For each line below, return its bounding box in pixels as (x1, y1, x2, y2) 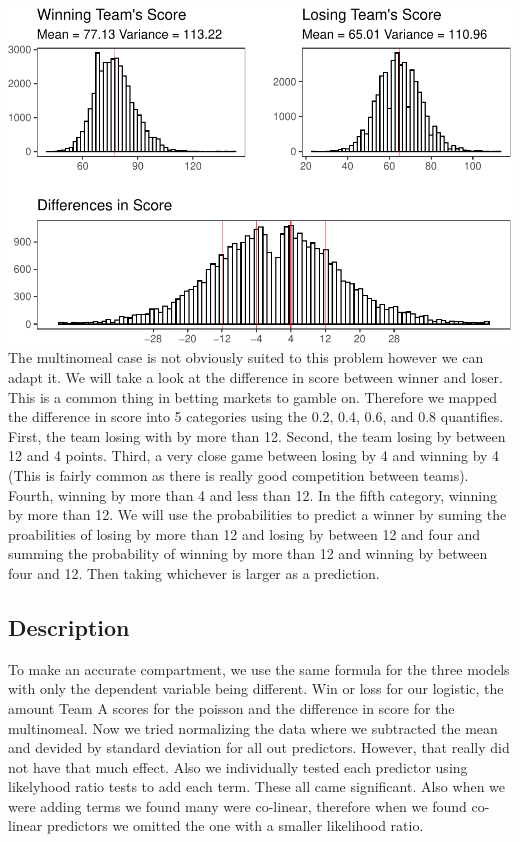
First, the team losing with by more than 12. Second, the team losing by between (8, 425, 506, 446)
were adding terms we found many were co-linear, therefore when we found (8, 795, 467, 816)
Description (8, 611, 130, 642)
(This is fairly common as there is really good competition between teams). (8, 464, 469, 485)
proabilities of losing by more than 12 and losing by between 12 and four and (8, 523, 481, 544)
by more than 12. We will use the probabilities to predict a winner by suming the (8, 504, 507, 525)
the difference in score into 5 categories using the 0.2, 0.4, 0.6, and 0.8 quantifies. (8, 406, 504, 427)
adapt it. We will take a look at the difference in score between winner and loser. (8, 367, 503, 387)
